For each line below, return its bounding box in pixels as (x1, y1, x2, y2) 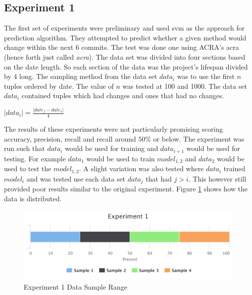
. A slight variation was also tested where (79, 163, 204, 174)
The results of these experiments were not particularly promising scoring (4, 124, 223, 134)
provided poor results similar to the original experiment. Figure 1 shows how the (4, 184, 248, 194)
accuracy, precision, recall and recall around (4, 133, 136, 144)
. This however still (188, 173, 247, 184)
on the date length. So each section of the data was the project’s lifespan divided (4, 61, 248, 72)
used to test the (4, 163, 51, 174)
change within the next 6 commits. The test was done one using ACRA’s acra (4, 42, 239, 52)
